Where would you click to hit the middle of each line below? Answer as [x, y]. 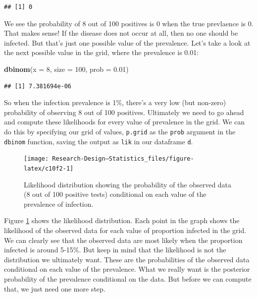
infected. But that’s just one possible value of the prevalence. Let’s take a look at [127, 42]
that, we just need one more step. [55, 288]
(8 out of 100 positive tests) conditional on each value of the [115, 194]
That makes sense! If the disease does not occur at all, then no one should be [121, 33]
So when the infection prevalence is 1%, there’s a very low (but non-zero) [115, 102]
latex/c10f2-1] [49, 168]
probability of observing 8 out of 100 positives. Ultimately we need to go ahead [124, 112]
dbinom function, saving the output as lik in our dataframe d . [99, 141]
